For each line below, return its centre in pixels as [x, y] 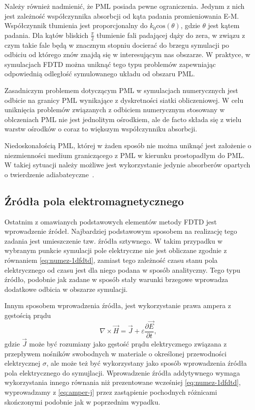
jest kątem [224, 25]
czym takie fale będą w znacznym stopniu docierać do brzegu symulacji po [117, 45]
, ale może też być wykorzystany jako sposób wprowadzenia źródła [147, 363]
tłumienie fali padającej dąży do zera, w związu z [171, 35]
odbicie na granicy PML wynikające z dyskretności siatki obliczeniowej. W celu [124, 100]
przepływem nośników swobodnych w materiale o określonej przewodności [116, 353]
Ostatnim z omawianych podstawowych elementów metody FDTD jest [111, 221]
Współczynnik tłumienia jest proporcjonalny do [76, 25]
